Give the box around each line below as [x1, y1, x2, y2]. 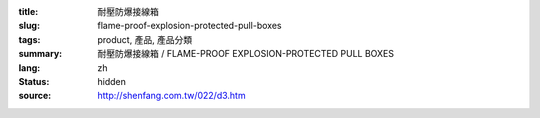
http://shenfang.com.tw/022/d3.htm [97, 90, 246, 102]
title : [18, 6, 39, 17]
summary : [18, 48, 63, 60]
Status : [18, 75, 50, 87]
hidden [97, 75, 127, 87]
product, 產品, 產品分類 [97, 33, 193, 45]
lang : [18, 61, 41, 74]
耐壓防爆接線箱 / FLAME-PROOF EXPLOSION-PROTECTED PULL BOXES [97, 48, 395, 60]
